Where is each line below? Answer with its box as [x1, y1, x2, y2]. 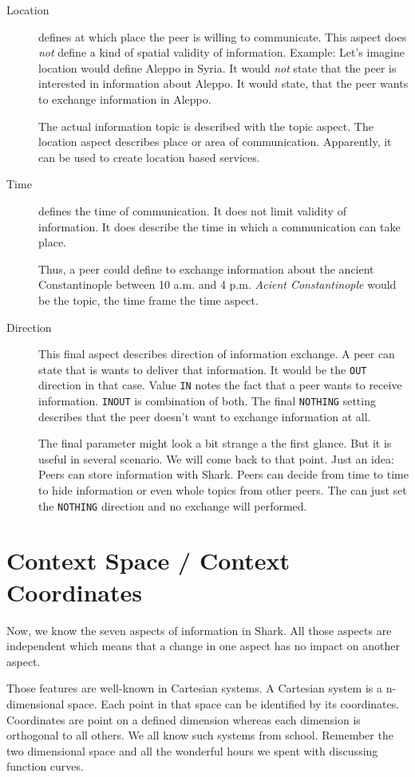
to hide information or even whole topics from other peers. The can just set [38, 482, 407, 499]
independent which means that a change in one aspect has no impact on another [6, 637, 400, 654]
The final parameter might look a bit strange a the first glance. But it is [38, 435, 392, 452]
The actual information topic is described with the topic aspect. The [38, 117, 373, 134]
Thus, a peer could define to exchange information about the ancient [38, 260, 374, 277]
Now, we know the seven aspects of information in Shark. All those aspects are [6, 621, 392, 638]
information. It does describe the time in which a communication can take [38, 218, 401, 235]
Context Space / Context [6, 544, 290, 577]
